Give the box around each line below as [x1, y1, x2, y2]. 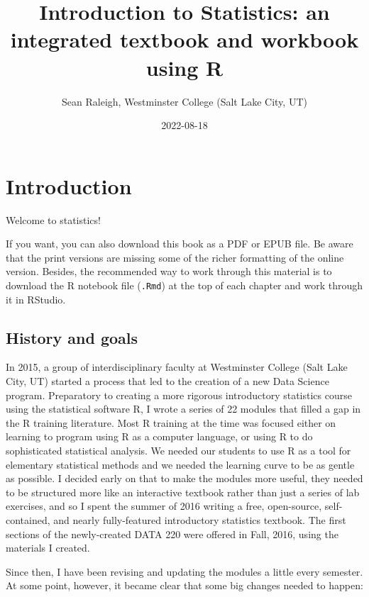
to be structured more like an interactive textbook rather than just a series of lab [6, 484, 360, 499]
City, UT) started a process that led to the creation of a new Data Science [6, 374, 329, 389]
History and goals [6, 326, 138, 348]
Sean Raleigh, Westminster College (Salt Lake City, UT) [62, 94, 307, 108]
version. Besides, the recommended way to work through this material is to [6, 264, 332, 279]
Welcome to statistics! [6, 212, 101, 227]
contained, [6, 512, 50, 527]
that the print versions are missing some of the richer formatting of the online [6, 250, 344, 264]
